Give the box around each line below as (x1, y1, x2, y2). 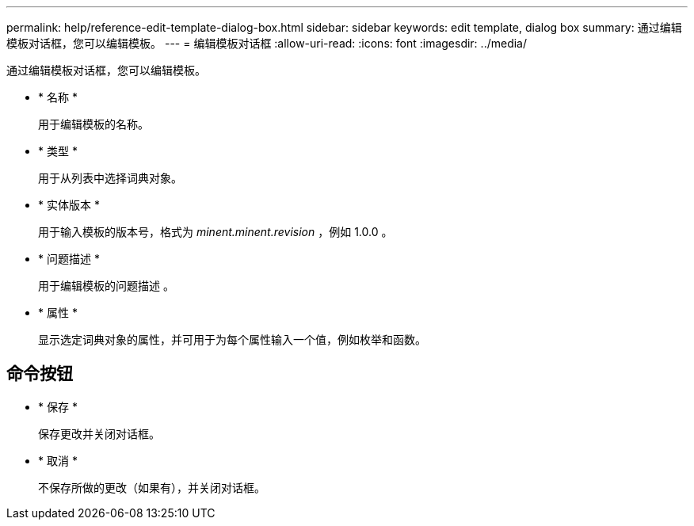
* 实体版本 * (38, 198, 100, 212)
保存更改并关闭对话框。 (38, 426, 160, 440)
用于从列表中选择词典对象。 (38, 171, 182, 185)
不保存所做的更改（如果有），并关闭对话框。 (38, 480, 265, 494)
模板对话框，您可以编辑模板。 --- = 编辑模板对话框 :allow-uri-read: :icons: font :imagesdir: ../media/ (6, 36, 528, 50)
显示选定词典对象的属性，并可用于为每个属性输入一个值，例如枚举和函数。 (38, 333, 426, 346)
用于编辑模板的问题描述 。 (38, 279, 174, 292)
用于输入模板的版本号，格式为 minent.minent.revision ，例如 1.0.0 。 (38, 225, 393, 238)
